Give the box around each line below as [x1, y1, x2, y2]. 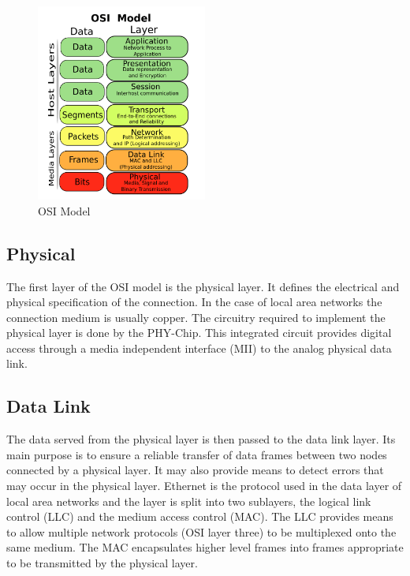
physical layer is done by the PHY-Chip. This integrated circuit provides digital [6, 324, 392, 341]
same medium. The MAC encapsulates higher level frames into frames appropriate [6, 539, 404, 555]
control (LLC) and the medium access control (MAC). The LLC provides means [6, 508, 393, 525]
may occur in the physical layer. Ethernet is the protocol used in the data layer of [6, 477, 402, 494]
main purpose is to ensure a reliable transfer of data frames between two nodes [6, 446, 387, 462]
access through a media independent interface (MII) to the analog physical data [6, 339, 392, 356]
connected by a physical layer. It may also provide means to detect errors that [6, 462, 384, 478]
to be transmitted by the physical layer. [6, 555, 198, 571]
